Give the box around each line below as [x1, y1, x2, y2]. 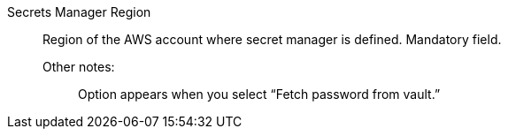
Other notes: [42, 59, 115, 74]
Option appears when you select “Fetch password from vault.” [78, 87, 441, 102]
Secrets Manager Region [7, 4, 151, 19]
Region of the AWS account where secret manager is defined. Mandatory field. [42, 32, 502, 47]
